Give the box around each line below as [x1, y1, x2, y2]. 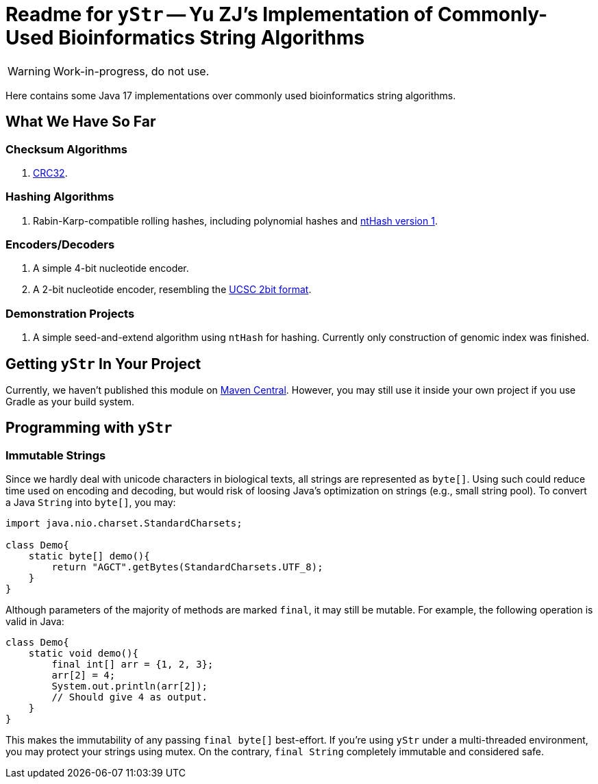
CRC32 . [33, 166, 68, 179]
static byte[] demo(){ [28, 551, 150, 562]
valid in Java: [5, 616, 64, 628]
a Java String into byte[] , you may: [5, 496, 176, 509]
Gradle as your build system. [5, 396, 134, 408]
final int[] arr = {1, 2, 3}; [51, 659, 214, 670]
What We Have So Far [5, 113, 156, 131]
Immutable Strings [5, 448, 106, 462]
